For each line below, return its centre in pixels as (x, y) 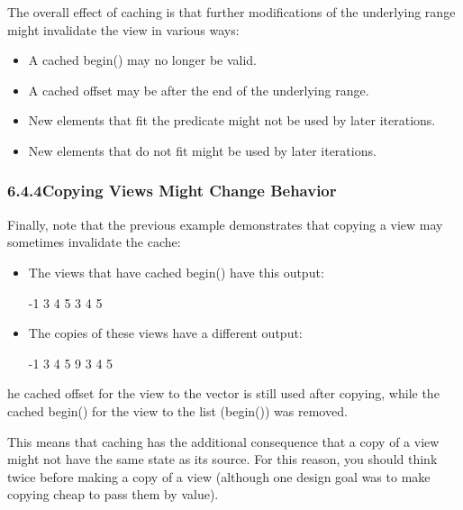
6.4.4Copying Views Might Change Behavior (172, 191)
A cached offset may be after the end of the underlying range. (199, 90)
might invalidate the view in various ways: (123, 29)
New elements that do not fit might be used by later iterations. (202, 150)
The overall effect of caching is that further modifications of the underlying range (231, 12)
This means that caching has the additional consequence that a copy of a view (223, 441)
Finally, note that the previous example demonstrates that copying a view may (225, 224)
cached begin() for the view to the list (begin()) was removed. (177, 410)
